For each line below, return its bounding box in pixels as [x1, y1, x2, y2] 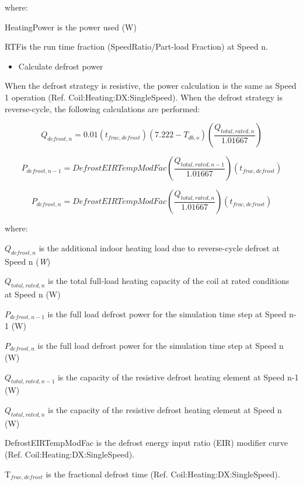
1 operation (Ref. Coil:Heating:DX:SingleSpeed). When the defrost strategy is [5, 91, 283, 103]
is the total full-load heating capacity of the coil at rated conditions [48, 275, 290, 287]
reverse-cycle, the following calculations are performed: [5, 102, 200, 115]
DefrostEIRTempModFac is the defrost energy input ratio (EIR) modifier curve [5, 437, 288, 449]
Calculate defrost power [18, 60, 103, 72]
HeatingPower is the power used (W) [5, 20, 137, 33]
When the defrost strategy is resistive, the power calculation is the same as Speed [5, 79, 297, 92]
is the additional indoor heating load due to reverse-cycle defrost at [39, 241, 280, 254]
